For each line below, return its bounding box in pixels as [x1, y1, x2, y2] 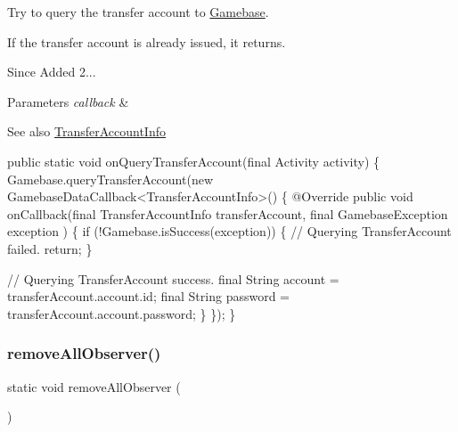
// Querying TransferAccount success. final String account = [7, 269, 339, 288]
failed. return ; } [7, 239, 93, 257]
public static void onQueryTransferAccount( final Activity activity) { [7, 151, 380, 170]
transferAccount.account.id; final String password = [7, 287, 290, 306]
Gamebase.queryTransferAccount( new [7, 169, 213, 188]
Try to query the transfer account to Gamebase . [7, 3, 269, 20]
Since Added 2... [7, 62, 96, 81]
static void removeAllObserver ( [7, 377, 181, 395]
